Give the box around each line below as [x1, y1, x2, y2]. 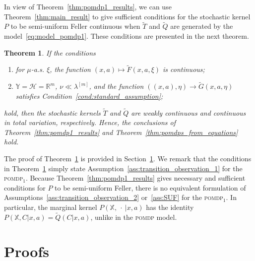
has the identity [146, 201, 194, 212]
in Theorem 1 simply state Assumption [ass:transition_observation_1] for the [4, 163, 243, 173]
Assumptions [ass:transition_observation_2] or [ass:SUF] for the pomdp [4, 192, 223, 202]
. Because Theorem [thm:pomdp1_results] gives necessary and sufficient [25, 173, 246, 183]
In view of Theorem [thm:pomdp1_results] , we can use [4, 1, 172, 11]
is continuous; [163, 64, 205, 74]
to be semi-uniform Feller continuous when [10, 21, 140, 31]
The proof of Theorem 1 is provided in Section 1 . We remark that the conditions [4, 153, 252, 163]
